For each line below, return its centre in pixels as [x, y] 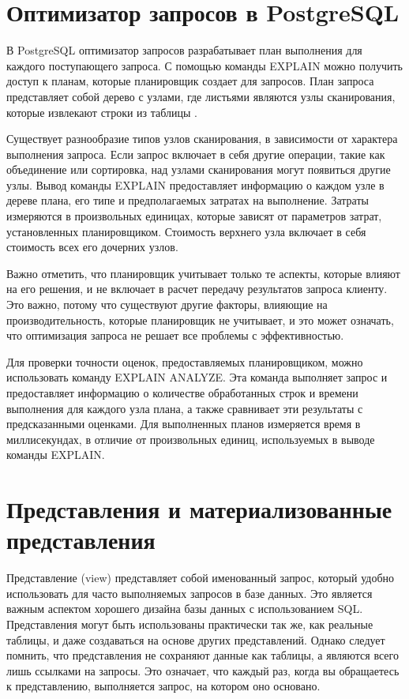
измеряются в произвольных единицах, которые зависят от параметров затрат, [194, 216]
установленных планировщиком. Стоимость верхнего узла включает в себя [186, 231]
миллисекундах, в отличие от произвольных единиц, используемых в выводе [191, 439]
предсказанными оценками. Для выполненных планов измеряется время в [184, 424]
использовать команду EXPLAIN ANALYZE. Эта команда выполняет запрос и [197, 377]
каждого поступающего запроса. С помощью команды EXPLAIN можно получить [204, 65]
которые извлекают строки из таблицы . [102, 112]
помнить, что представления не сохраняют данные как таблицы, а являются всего [203, 655]
